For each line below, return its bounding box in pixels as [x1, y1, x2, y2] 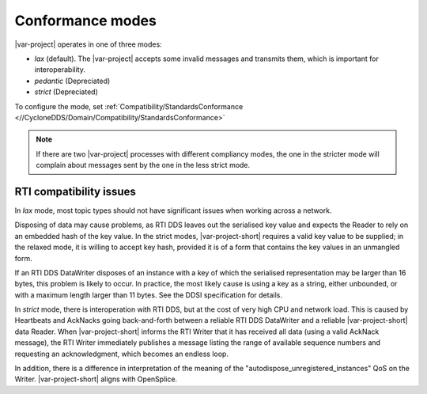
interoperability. [34, 65, 86, 74]
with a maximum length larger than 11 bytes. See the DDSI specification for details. [14, 290, 282, 300]
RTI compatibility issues [14, 184, 136, 198]
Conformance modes [14, 12, 157, 29]
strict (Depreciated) [34, 87, 99, 97]
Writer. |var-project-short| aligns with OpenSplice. [14, 374, 178, 384]
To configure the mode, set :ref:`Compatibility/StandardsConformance [14, 101, 244, 111]
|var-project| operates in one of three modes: [14, 40, 162, 49]
